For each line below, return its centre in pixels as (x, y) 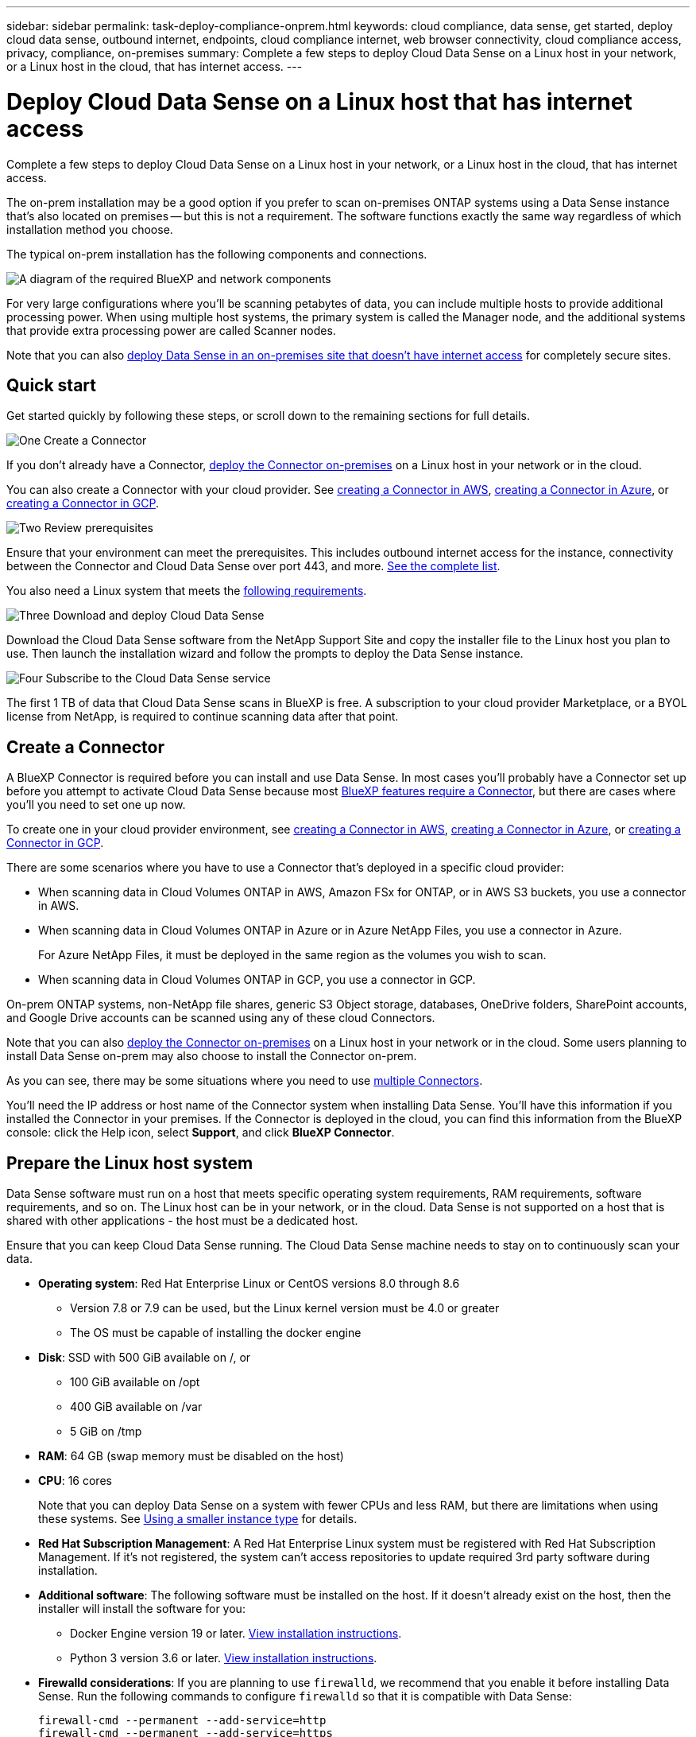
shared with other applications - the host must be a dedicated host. (182, 1221)
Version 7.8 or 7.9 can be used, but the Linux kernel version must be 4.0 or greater (285, 1308)
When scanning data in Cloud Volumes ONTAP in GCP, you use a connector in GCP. (257, 980)
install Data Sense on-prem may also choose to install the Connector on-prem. (212, 1056)
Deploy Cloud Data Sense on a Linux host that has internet (319, 101)
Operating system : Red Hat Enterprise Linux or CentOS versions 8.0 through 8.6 (249, 1284)
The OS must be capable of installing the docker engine (216, 1333)
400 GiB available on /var (136, 1407)
